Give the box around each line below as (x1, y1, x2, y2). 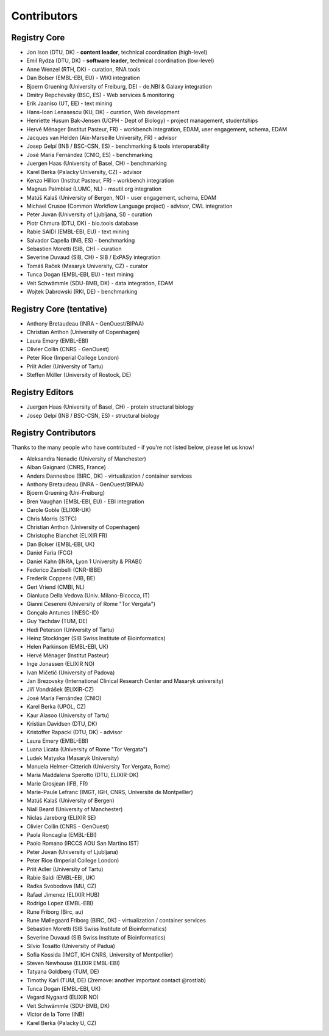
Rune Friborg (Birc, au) (26, 908, 83, 916)
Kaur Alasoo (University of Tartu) (26, 712, 110, 719)
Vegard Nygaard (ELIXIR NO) (26, 993, 99, 1001)
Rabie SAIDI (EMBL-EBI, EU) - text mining (26, 228, 130, 235)
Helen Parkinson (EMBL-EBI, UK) (26, 643, 109, 651)
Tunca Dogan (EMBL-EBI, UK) (26, 985, 101, 993)
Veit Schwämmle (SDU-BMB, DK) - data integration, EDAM (26, 279, 174, 286)
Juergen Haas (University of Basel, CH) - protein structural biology (26, 403, 194, 410)
